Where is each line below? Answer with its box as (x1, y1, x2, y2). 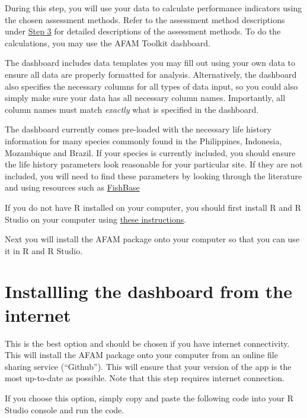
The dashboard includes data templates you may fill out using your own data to (5, 56, 296, 69)
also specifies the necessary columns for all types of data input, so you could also (5, 80, 298, 92)
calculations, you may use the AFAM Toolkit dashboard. (5, 36, 210, 49)
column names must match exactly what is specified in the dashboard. (5, 103, 259, 115)
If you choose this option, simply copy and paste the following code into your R (5, 391, 294, 404)
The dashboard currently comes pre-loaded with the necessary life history (5, 123, 271, 135)
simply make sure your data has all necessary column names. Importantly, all (5, 91, 286, 104)
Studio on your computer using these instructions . (5, 213, 187, 225)
